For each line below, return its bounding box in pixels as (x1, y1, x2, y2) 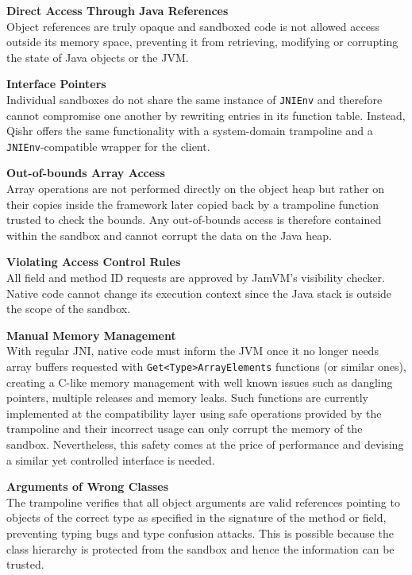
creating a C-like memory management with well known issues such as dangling (6, 373, 393, 390)
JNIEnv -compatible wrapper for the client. (6, 137, 210, 154)
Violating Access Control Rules (6, 253, 181, 270)
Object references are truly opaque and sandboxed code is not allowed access (6, 17, 379, 34)
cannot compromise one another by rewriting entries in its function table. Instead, (6, 106, 406, 123)
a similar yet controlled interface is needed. (6, 451, 215, 468)
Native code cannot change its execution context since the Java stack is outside (6, 284, 392, 301)
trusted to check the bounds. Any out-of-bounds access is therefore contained (6, 211, 382, 228)
